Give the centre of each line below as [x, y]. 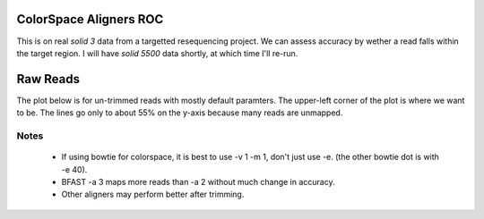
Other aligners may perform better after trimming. [153, 194]
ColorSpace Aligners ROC [90, 19]
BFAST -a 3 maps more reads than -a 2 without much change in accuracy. [198, 181]
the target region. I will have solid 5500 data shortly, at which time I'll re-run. [157, 53]
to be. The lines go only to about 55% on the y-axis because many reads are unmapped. [180, 113]
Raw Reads [48, 79]
